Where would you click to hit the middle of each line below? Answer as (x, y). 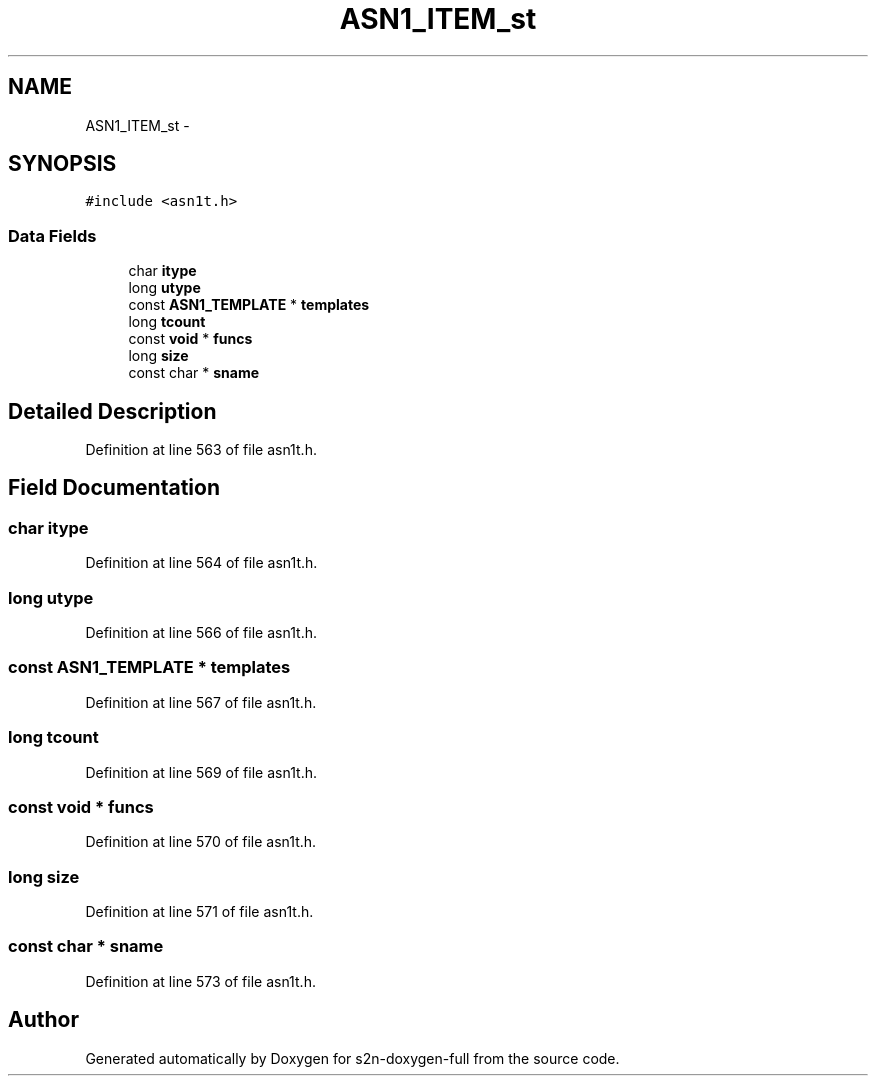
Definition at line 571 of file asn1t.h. (199, 911)
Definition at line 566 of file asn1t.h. (201, 632)
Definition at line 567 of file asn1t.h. (201, 702)
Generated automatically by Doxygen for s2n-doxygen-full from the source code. (352, 1058)
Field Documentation (114, 488)
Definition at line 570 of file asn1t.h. (201, 842)
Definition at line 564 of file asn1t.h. (201, 563)
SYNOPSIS (62, 164)
